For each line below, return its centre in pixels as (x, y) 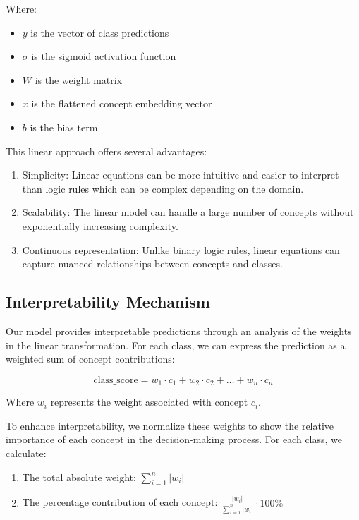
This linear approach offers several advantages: (107, 151)
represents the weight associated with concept (149, 402)
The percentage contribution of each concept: (120, 502)
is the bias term (64, 127)
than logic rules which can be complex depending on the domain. (163, 188)
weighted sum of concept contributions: (90, 359)
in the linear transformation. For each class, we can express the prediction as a (176, 345)
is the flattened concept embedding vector (122, 103)
